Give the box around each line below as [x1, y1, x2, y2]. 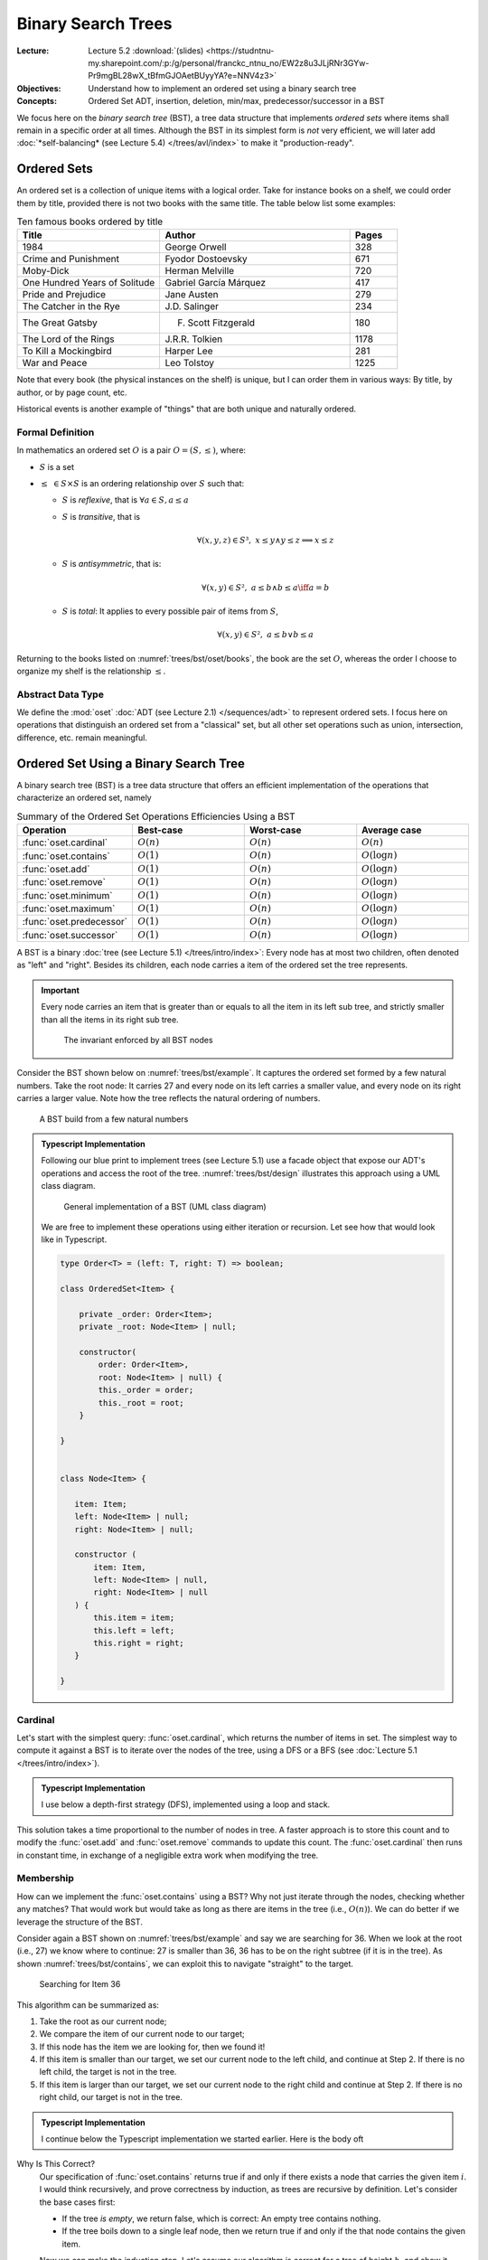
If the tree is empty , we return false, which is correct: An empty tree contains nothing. [61, 2213, 381, 2224]
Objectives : [16, 82, 61, 94]
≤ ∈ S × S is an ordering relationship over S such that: [41, 478, 245, 489]
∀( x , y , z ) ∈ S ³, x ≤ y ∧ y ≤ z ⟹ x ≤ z [196, 535, 334, 546]
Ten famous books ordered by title [16, 215, 164, 228]
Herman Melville [164, 265, 235, 278]
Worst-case [249, 824, 302, 836]
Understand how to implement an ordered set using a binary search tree [88, 82, 357, 94]
